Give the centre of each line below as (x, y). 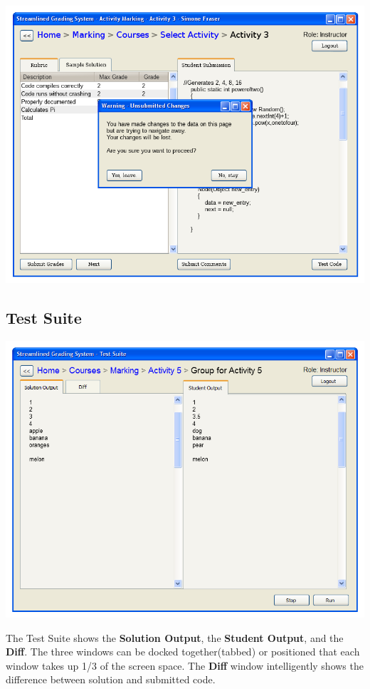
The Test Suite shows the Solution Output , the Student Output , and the (175, 637)
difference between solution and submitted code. (111, 679)
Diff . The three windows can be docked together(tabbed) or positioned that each (183, 652)
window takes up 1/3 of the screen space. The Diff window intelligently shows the (185, 665)
